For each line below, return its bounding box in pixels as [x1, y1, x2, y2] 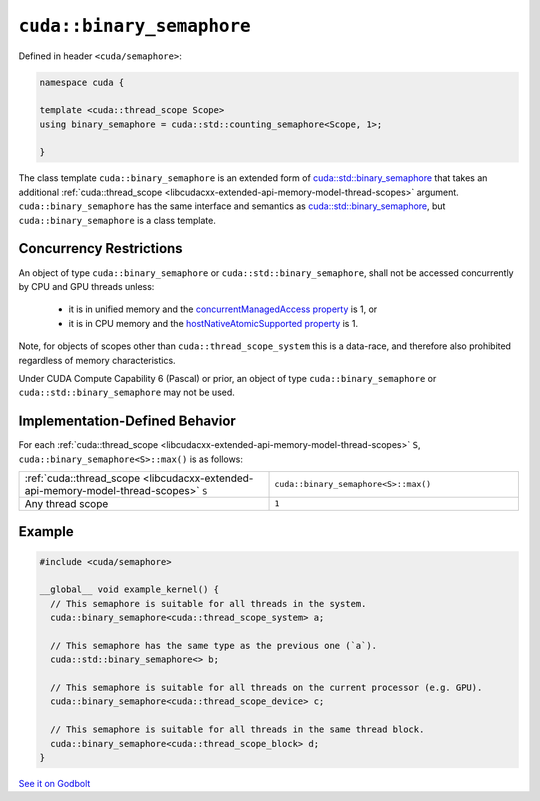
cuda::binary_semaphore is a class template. [18, 214, 217, 226]
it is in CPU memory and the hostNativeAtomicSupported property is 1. [68, 317, 359, 329]
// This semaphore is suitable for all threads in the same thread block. [50, 724, 425, 735]
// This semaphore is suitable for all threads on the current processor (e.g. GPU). [50, 682, 483, 694]
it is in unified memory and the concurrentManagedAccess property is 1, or [68, 303, 378, 315]
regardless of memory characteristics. [18, 354, 176, 366]
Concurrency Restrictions [18, 240, 184, 257]
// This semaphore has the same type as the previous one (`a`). [50, 640, 378, 651]
